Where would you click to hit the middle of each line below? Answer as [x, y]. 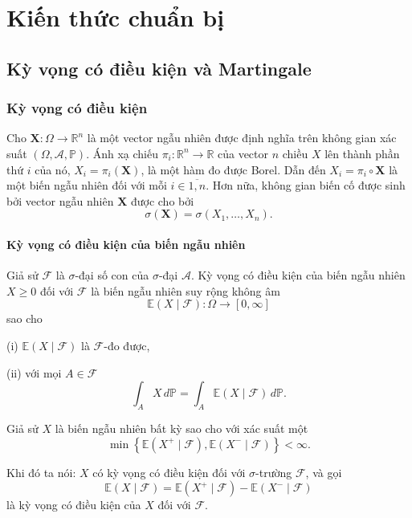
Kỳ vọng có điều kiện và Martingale [159, 68]
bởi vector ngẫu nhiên [60, 200]
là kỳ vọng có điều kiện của [74, 505]
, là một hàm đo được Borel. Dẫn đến [233, 169]
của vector [243, 153]
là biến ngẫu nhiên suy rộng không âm [186, 290]
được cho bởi [162, 200]
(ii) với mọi [34, 372]
